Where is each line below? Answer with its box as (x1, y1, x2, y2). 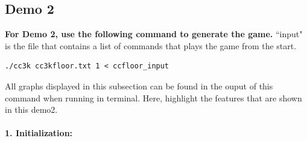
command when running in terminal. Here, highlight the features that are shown (5, 91, 302, 104)
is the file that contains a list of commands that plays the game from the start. (5, 39, 297, 52)
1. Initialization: (5, 127, 73, 139)
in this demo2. (5, 103, 58, 116)
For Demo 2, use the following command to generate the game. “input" (5, 28, 303, 40)
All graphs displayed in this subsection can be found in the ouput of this (5, 79, 273, 92)
